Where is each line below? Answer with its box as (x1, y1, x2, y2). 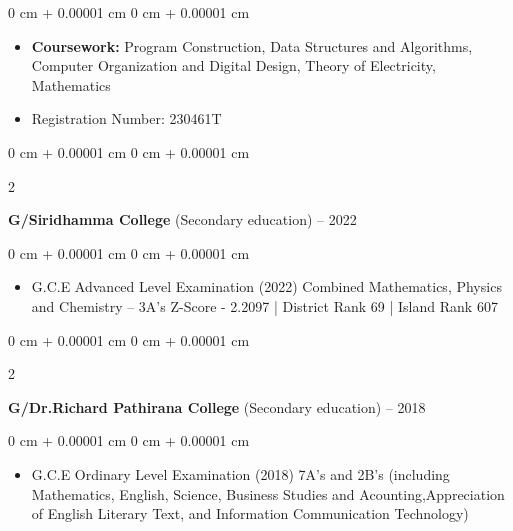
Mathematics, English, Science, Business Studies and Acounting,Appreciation (31, 483, 505, 504)
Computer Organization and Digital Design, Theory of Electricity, (31, 55, 436, 76)
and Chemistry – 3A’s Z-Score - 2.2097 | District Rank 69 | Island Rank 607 (31, 295, 498, 316)
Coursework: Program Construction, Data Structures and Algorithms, (31, 35, 473, 56)
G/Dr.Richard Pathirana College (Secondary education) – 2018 (8, 396, 426, 417)
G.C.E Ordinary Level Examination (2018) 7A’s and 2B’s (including (31, 463, 450, 484)
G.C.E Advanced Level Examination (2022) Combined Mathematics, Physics (31, 276, 502, 297)
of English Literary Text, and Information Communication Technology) (31, 503, 469, 524)
